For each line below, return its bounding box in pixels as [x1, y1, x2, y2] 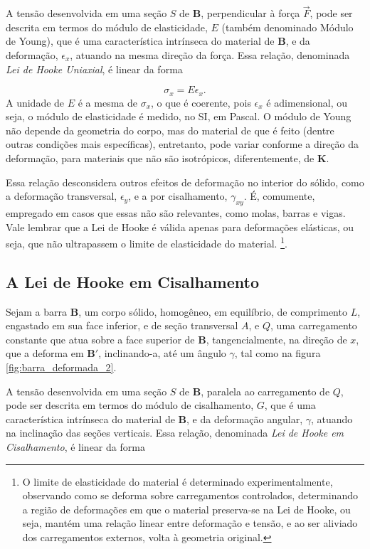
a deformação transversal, [6, 188, 117, 203]
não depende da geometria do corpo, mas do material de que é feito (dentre [6, 122, 334, 137]
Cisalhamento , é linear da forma [6, 439, 145, 454]
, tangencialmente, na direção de [206, 331, 347, 346]
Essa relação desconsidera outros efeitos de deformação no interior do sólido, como [6, 174, 364, 189]
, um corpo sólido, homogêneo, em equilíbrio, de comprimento [78, 304, 347, 319]
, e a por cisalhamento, [128, 188, 228, 203]
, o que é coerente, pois [151, 95, 251, 110]
